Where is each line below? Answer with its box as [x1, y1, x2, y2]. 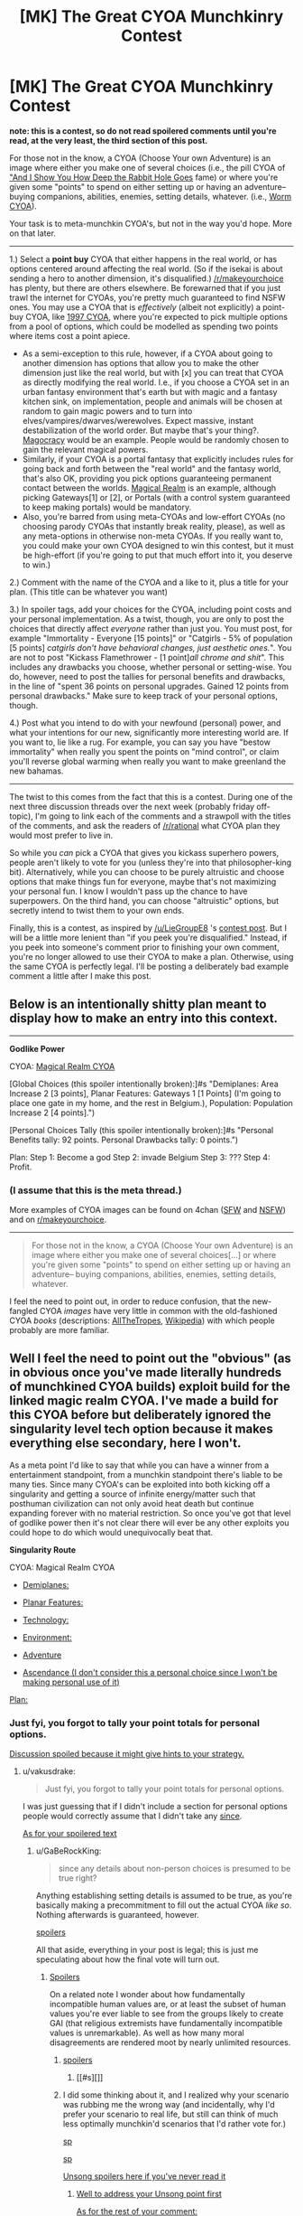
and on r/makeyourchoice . [9, 1214, 107, 1225]
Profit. [9, 1161, 32, 1172]
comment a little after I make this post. [9, 970, 151, 981]
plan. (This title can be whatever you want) [9, 586, 169, 597]
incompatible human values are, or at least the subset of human [49, 1999, 287, 2010]
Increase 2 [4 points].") [9, 1107, 96, 1118]
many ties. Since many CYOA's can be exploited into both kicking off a [9, 1479, 271, 1489]
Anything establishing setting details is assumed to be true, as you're [35, 1891, 293, 1901]
